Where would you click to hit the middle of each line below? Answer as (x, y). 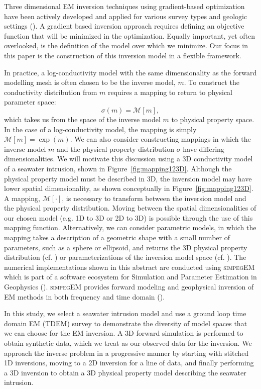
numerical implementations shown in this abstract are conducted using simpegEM (129, 267)
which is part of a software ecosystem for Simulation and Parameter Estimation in (130, 277)
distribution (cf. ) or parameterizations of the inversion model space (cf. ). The (125, 257)
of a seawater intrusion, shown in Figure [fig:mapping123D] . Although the (118, 168)
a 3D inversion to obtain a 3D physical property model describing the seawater (125, 372)
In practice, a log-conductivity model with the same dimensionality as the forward (130, 72)
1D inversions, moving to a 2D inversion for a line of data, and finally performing (129, 363)
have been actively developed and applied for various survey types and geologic (126, 16)
